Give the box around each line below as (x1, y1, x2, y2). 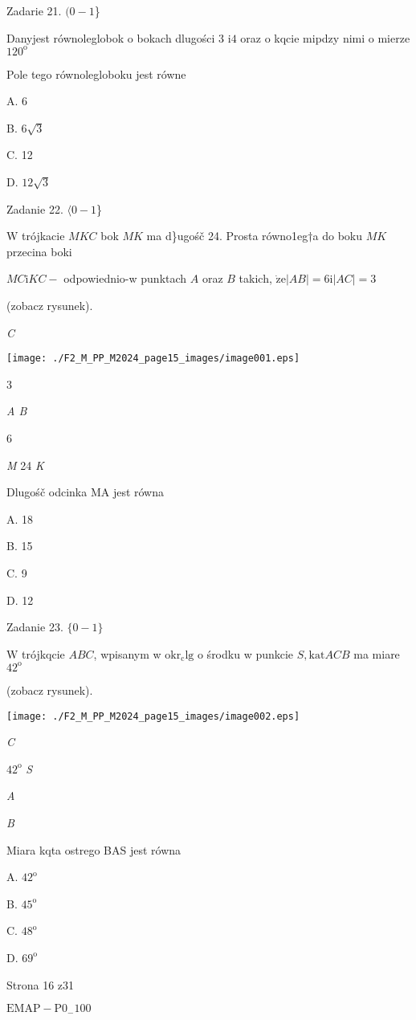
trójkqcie (22, 645, 65, 662)
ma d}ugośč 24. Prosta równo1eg (146, 227, 308, 244)
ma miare (353, 645, 400, 662)
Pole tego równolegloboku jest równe (6, 65, 186, 82)
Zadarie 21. (6, 2, 62, 18)
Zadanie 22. (6, 200, 63, 217)
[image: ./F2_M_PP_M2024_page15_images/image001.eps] (6, 353, 300, 365)
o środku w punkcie (197, 645, 294, 662)
